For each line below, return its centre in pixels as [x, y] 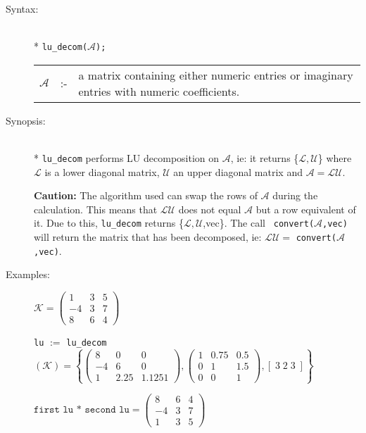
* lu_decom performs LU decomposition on [127, 158]
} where [335, 158]
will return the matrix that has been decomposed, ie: [148, 237]
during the [295, 195]
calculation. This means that [96, 209]
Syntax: [22, 8]
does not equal [210, 209]
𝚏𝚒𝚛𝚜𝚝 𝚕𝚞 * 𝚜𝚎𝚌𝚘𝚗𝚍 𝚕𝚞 [82, 410]
